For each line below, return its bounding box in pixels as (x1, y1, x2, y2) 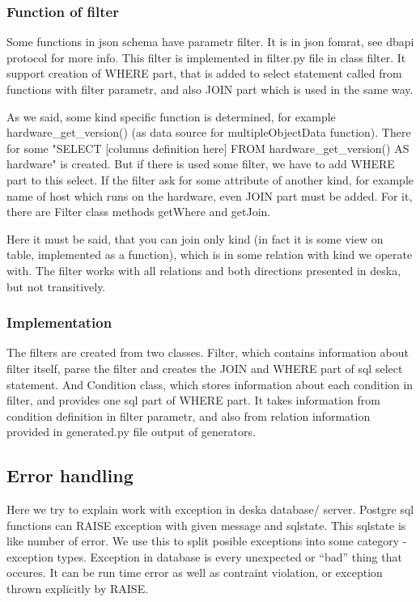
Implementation (6, 312, 112, 333)
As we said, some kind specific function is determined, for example (6, 108, 336, 125)
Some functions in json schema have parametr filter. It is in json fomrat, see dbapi (6, 33, 414, 50)
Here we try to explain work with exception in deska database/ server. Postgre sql (6, 501, 414, 518)
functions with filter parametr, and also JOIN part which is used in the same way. (6, 81, 414, 97)
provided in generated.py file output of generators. (6, 423, 256, 440)
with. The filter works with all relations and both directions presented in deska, (6, 261, 401, 278)
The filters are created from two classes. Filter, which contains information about (6, 344, 409, 361)
